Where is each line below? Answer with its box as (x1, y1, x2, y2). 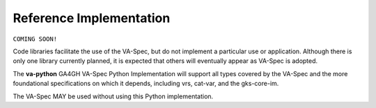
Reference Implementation (13, 10, 171, 26)
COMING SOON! (13, 35, 58, 43)
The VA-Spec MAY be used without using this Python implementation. (13, 92, 214, 100)
